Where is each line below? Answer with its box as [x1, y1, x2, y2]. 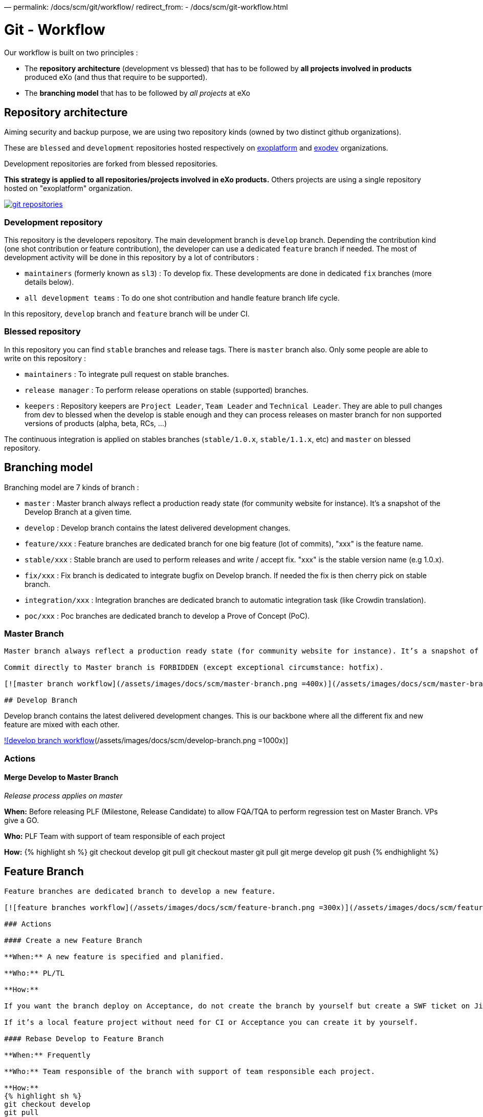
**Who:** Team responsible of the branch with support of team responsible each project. [4, 1067, 375, 1076]
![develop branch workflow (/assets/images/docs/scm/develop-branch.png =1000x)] [4, 736, 289, 745]
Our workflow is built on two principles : [4, 48, 138, 57]
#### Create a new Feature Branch [4, 936, 142, 944]
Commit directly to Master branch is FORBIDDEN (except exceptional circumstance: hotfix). [4, 663, 384, 672]
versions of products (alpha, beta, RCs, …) [25, 418, 167, 428]
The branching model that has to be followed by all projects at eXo [25, 88, 250, 97]
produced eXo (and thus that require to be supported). [25, 72, 208, 81]
